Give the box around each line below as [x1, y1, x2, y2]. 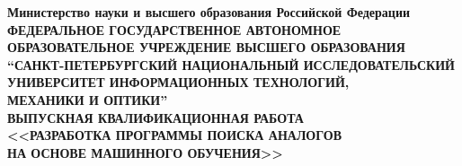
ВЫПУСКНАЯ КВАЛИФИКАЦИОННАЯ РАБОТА [7, 108, 304, 127]
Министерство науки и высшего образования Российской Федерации [7, 3, 411, 21]
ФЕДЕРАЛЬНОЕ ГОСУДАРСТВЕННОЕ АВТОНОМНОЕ [7, 20, 342, 39]
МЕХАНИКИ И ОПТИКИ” [7, 90, 168, 109]
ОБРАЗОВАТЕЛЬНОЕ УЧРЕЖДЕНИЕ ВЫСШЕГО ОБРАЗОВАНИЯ [7, 38, 405, 57]
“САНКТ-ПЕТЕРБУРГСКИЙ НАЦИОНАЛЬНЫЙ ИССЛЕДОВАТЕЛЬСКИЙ [7, 55, 455, 74]
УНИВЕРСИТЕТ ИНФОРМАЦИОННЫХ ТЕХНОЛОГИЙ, [7, 73, 350, 92]
